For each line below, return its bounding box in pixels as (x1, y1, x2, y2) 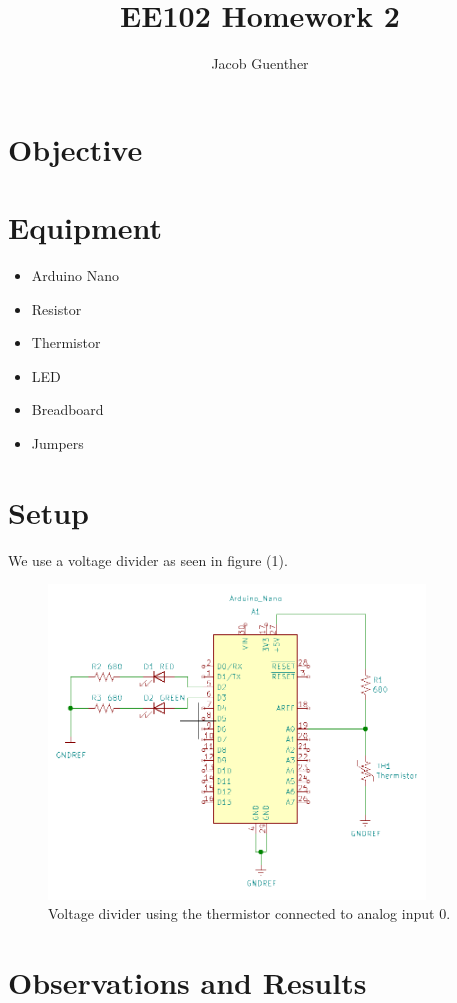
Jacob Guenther (211, 53, 309, 74)
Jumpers (31, 433, 84, 453)
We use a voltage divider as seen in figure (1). (8, 549, 288, 570)
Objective (8, 128, 143, 169)
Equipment (8, 207, 162, 248)
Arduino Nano (31, 265, 119, 286)
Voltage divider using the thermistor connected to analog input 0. (48, 903, 451, 924)
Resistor (31, 298, 82, 319)
